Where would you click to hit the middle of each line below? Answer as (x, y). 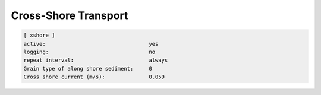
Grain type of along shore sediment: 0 (88, 69)
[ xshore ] (39, 35)
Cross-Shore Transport (70, 15)
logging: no (89, 52)
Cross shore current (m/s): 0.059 (94, 77)
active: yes (91, 44)
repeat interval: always (96, 60)
